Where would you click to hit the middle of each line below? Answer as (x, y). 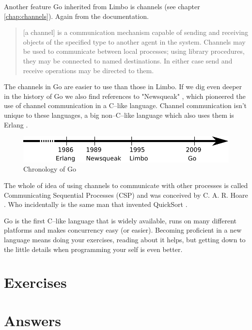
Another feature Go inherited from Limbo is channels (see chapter (102, 6)
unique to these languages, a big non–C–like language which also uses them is (119, 115)
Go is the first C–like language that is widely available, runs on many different (120, 220)
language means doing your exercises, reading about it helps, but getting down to (125, 239)
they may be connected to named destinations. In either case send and (128, 60)
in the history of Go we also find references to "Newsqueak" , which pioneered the (125, 96)
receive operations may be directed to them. (88, 70)
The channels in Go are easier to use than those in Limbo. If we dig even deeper (123, 86)
